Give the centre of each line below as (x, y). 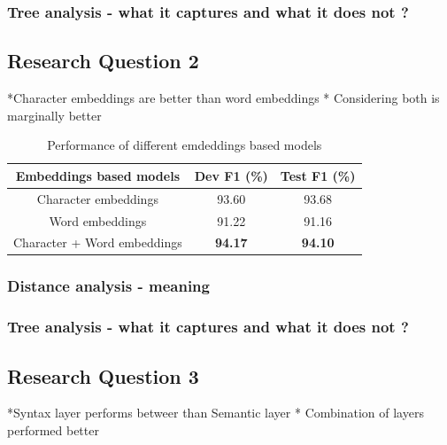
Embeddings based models (98, 175)
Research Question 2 (103, 61)
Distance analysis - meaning (108, 286)
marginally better (54, 115)
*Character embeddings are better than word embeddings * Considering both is (223, 98)
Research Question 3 (103, 375)
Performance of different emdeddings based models (185, 145)
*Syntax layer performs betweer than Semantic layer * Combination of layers (216, 413)
